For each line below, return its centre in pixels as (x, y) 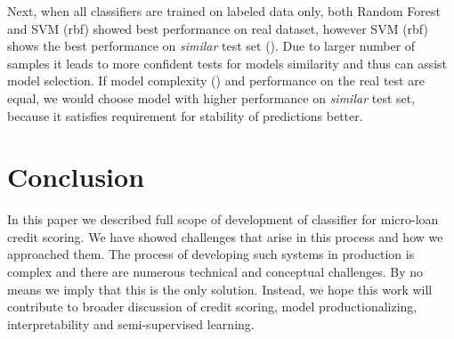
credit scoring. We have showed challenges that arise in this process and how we (225, 236)
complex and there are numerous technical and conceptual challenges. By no (215, 272)
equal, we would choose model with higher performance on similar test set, (211, 97)
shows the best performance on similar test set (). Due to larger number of (211, 46)
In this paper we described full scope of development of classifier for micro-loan (223, 219)
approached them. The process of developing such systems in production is (211, 254)
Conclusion (76, 177)
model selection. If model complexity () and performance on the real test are (216, 81)
